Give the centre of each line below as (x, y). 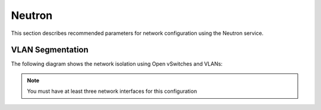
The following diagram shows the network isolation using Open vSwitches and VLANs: (117, 64)
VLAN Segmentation (50, 50)
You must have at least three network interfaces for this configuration (112, 91)
